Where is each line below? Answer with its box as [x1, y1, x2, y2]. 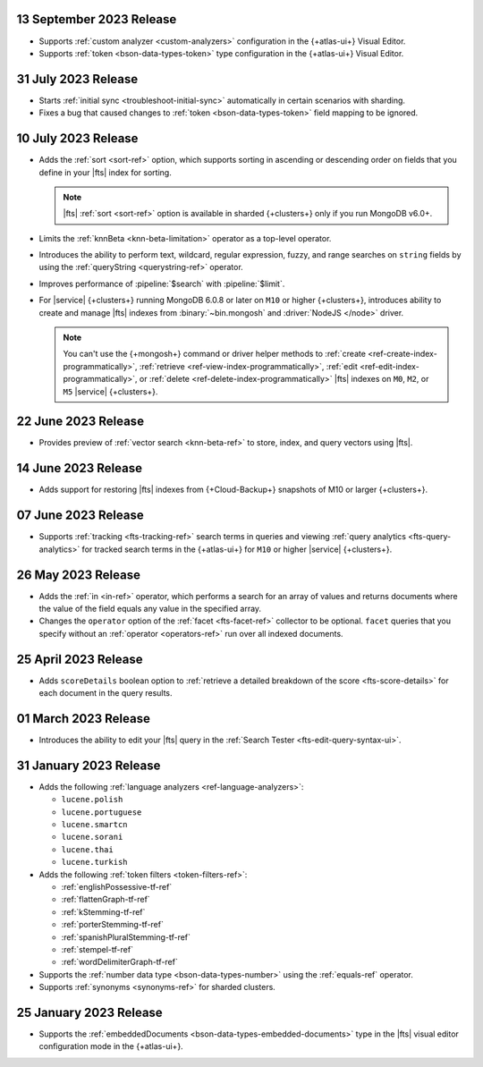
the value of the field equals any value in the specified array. [38, 603, 262, 614]
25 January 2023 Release [16, 1004, 163, 1020]
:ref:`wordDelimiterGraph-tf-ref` [61, 957, 178, 968]
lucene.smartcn [61, 819, 129, 830]
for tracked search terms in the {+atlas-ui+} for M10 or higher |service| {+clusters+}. [81, 544, 393, 555]
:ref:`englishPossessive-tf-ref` [61, 882, 173, 892]
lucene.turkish [61, 857, 129, 868]
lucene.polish [61, 794, 123, 805]
